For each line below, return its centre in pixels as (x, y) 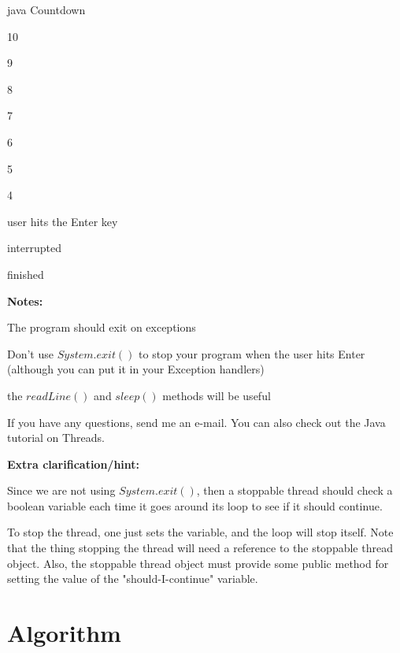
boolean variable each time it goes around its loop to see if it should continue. (195, 505)
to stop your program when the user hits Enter (252, 353)
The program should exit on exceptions (102, 327)
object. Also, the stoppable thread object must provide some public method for (198, 563)
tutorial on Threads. (56, 438)
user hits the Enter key (63, 221)
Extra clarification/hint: (74, 464)
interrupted (34, 248)
